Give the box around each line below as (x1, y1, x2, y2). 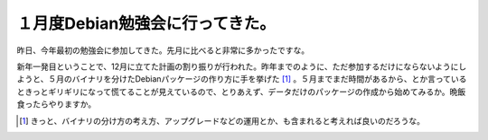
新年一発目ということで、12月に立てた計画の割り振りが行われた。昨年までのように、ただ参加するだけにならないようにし (16, 61, 467, 72)
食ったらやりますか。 (16, 99, 97, 109)
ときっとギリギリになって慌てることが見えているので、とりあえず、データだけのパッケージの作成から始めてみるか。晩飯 (16, 86, 465, 97)
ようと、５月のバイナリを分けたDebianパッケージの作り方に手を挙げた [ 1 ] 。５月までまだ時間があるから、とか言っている (16, 74, 467, 84)
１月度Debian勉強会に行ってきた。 (16, 13, 276, 33)
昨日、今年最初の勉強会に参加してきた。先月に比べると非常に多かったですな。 (16, 45, 310, 56)
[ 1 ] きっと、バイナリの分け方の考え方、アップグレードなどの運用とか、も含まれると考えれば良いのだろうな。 (19, 115, 425, 126)
